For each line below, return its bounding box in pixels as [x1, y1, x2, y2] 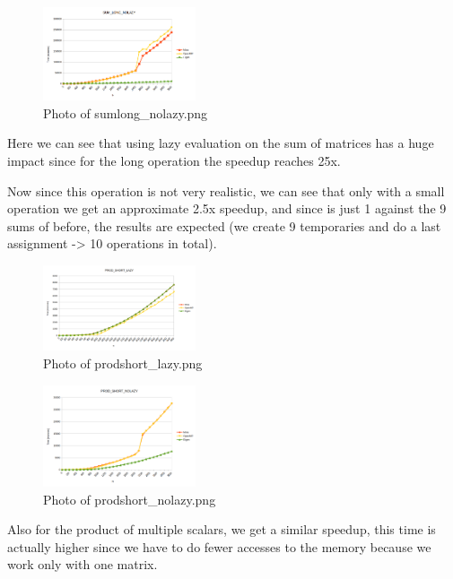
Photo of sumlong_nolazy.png [43, 103, 208, 122]
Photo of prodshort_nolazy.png [43, 489, 216, 508]
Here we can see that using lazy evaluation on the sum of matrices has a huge [7, 134, 434, 152]
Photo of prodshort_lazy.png [43, 354, 203, 373]
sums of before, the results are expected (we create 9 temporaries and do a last [7, 216, 441, 235]
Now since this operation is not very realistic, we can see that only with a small [7, 181, 445, 200]
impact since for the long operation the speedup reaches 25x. [7, 151, 341, 169]
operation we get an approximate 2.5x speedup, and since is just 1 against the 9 [7, 199, 447, 218]
